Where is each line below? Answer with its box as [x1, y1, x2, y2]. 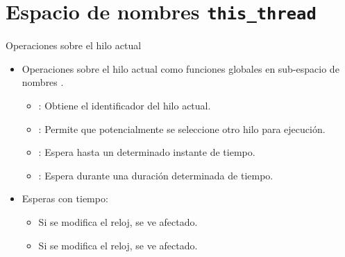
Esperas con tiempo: [22, 191, 108, 206]
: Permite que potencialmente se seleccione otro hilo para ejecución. [38, 121, 326, 136]
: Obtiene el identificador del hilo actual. [38, 98, 211, 113]
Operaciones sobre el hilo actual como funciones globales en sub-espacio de [22, 61, 339, 76]
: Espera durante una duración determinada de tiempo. [38, 168, 274, 182]
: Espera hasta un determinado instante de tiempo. [38, 145, 255, 159]
